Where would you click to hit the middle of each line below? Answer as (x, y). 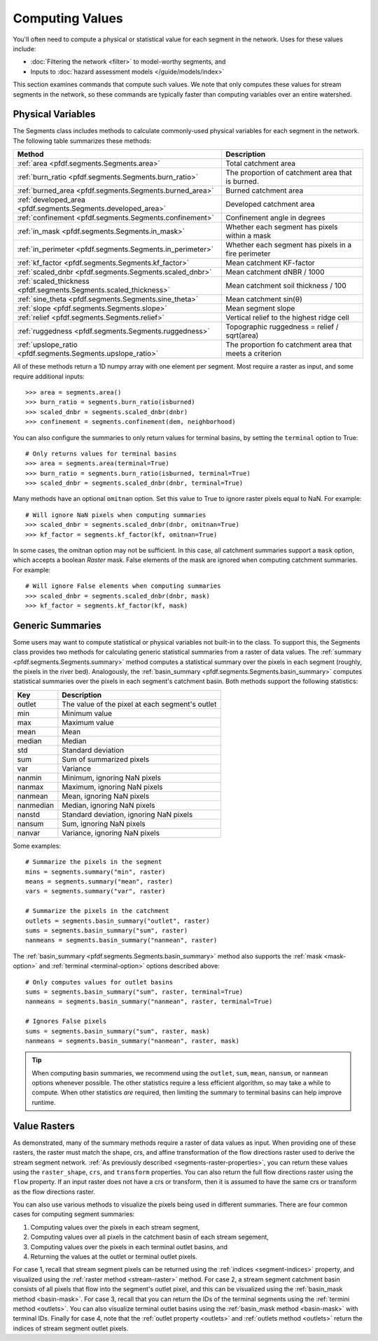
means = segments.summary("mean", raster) (99, 882)
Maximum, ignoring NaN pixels (113, 787)
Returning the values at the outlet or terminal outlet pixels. (114, 1257)
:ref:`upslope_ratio (47, 345)
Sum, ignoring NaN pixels (104, 823)
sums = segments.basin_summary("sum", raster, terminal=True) (134, 992)
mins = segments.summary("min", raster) (96, 872)
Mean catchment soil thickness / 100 (286, 286)
